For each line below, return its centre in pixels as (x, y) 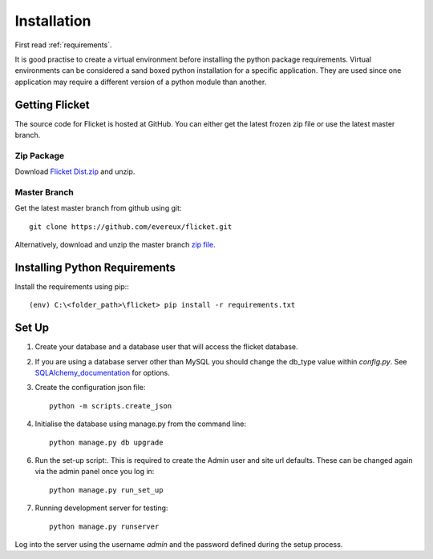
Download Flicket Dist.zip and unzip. (75, 171)
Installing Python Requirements (95, 267)
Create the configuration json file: (90, 388)
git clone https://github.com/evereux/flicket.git (131, 227)
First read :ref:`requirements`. (63, 45)
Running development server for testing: (101, 508)
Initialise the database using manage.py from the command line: (141, 424)
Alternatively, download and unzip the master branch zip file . (115, 245)
